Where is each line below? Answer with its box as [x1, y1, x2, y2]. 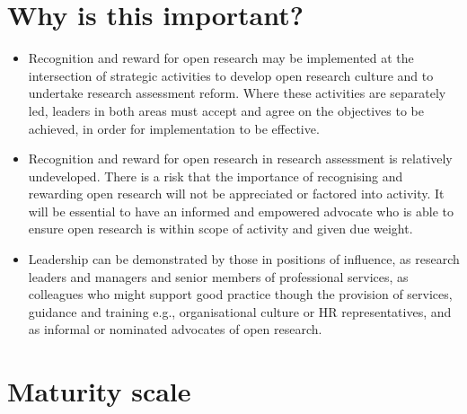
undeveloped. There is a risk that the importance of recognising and [28, 166, 403, 185]
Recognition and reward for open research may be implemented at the [28, 48, 414, 67]
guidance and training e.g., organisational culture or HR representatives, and [28, 302, 452, 321]
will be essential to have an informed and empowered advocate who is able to [28, 201, 454, 220]
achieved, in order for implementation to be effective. [28, 119, 320, 137]
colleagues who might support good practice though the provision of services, [28, 285, 453, 304]
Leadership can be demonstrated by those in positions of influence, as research [28, 250, 460, 269]
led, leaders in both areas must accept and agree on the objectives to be [28, 101, 425, 119]
